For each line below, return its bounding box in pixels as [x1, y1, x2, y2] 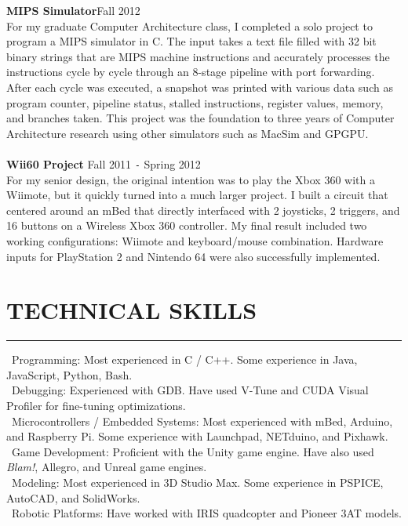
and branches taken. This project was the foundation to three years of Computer [6, 110, 395, 126]
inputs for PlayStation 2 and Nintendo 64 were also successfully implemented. [6, 248, 381, 264]
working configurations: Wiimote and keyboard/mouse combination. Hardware [6, 232, 384, 248]
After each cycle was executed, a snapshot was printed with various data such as [6, 78, 393, 95]
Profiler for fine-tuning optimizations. [6, 397, 186, 414]
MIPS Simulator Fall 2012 [6, 2, 140, 18]
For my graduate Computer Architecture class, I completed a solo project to [6, 17, 373, 34]
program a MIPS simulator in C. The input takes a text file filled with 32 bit [6, 33, 377, 49]
